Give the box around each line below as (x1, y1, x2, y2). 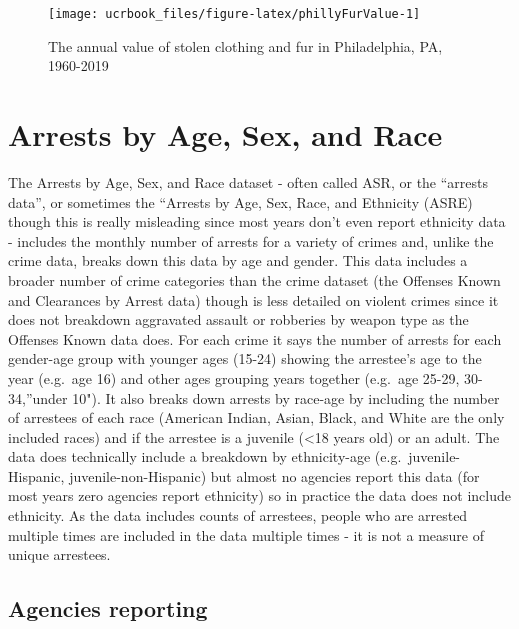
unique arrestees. (8, 544, 111, 565)
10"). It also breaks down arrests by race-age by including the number (72, 387, 500, 408)
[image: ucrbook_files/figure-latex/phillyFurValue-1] (48, 7, 421, 21)
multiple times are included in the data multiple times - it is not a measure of (8, 524, 484, 545)
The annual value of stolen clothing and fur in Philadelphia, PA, (48, 35, 443, 56)
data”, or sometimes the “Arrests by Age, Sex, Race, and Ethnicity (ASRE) (8, 191, 473, 212)
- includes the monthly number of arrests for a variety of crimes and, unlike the (8, 230, 494, 251)
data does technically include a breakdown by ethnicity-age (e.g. (8, 446, 402, 467)
